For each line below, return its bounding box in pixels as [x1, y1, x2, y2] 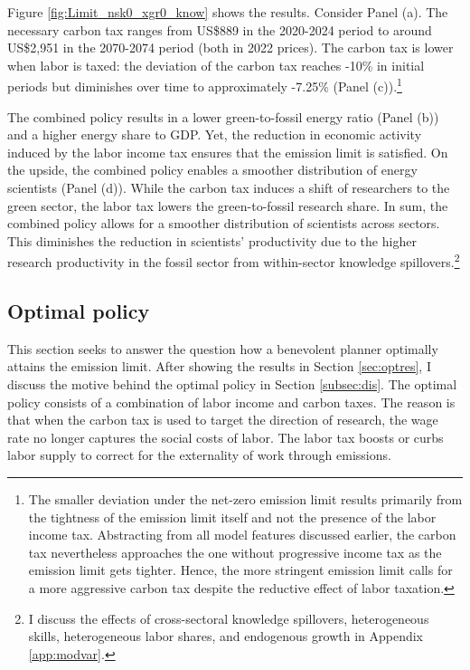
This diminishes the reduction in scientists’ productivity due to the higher [7, 231, 417, 250]
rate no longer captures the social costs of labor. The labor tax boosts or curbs [7, 427, 444, 446]
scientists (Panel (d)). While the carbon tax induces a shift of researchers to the [7, 178, 450, 196]
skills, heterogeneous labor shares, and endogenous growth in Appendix [28, 627, 424, 646]
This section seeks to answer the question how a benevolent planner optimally [7, 339, 438, 358]
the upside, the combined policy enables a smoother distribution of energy [7, 160, 418, 179]
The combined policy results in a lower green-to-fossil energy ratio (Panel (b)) [7, 107, 439, 126]
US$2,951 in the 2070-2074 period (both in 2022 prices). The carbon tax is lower [7, 38, 454, 57]
